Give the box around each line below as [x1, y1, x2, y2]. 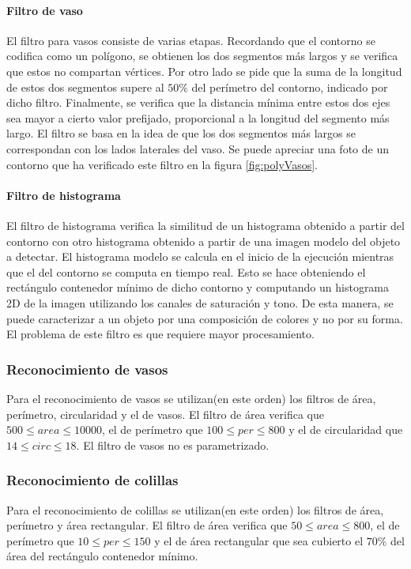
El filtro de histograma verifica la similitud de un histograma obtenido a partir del [6, 217, 405, 233]
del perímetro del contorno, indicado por [191, 78, 388, 95]
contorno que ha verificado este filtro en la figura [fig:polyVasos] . [6, 156, 318, 172]
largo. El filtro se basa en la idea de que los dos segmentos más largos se [6, 125, 356, 141]
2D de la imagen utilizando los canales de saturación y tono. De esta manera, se [6, 294, 394, 311]
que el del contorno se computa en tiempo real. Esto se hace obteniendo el [6, 263, 366, 280]
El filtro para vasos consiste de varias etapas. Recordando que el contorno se [6, 32, 375, 48]
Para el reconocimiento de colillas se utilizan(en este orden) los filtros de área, [6, 501, 384, 518]
